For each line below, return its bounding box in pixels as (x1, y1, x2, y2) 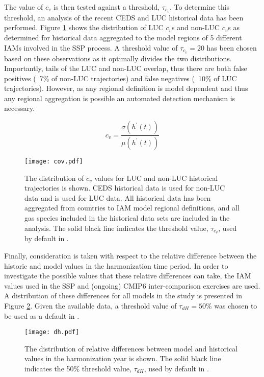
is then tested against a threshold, (54, 2, 160, 12)
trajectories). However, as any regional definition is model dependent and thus (4, 83, 248, 93)
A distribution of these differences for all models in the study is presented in (4, 290, 242, 301)
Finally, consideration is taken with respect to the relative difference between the (4, 250, 257, 261)
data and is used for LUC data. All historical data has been (24, 192, 211, 203)
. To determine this (169, 2, 230, 12)
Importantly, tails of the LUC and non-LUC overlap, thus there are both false (4, 63, 247, 74)
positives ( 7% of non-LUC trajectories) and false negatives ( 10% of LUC (4, 73, 237, 83)
